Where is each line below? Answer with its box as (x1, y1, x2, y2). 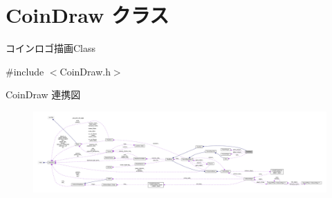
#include (6, 64, 44, 78)
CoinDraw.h (59, 64, 111, 78)
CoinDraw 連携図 (6, 87, 81, 102)
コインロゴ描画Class (6, 41, 96, 55)
